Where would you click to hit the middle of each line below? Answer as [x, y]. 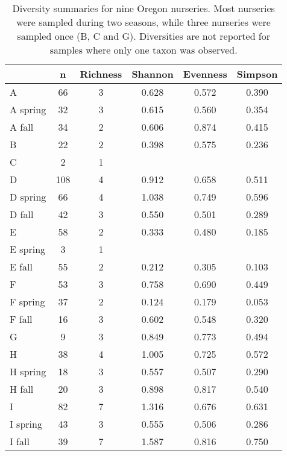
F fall [21, 319]
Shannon [153, 74]
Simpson [257, 74]
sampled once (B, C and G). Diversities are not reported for [144, 36]
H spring [28, 371]
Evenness [205, 74]
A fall [22, 127]
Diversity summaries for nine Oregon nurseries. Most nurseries [143, 8]
